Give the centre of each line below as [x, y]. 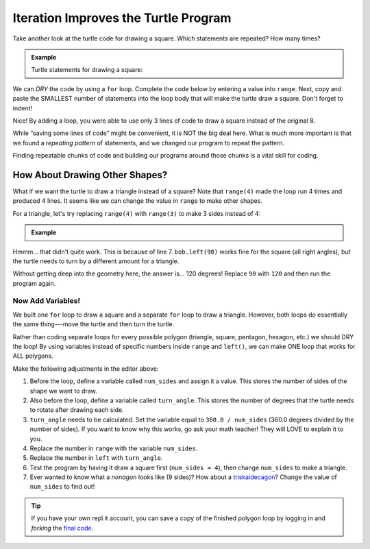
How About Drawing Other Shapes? [90, 175]
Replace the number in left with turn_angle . [96, 458]
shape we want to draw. [63, 391]
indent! [23, 108]
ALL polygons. [33, 356]
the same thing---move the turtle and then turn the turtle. [94, 324]
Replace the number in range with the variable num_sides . [114, 448]
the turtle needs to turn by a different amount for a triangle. [96, 261]
